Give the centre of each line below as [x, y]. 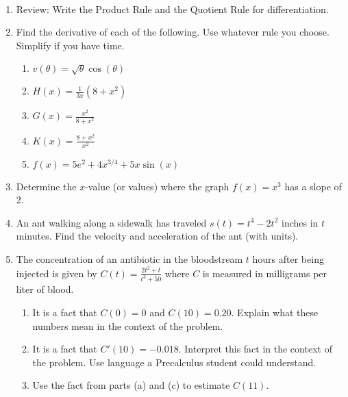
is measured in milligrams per [265, 273]
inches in [300, 222]
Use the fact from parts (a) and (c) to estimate [131, 385]
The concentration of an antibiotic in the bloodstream [129, 259]
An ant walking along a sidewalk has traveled [111, 222]
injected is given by [57, 273]
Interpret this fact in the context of [258, 349]
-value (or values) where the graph [157, 186]
